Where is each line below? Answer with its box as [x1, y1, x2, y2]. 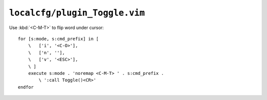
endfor [18, 84, 34, 90]
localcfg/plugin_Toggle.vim [9, 7, 145, 18]
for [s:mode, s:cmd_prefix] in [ [18, 36, 99, 41]
